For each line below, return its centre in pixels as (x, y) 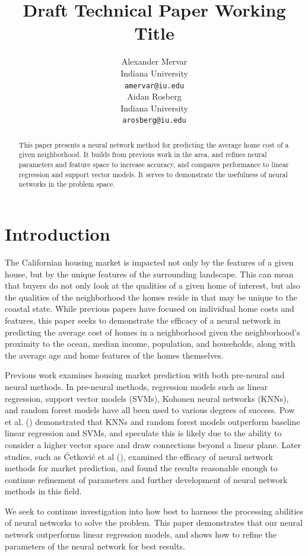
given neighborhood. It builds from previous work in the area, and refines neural (143, 154)
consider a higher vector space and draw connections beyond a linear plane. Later (153, 444)
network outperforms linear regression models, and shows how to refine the (141, 534)
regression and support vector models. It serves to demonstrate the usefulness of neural (153, 174)
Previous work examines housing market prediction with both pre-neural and (145, 375)
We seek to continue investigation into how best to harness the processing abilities (154, 511)
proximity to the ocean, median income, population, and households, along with (150, 343)
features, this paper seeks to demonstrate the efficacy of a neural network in (143, 320)
